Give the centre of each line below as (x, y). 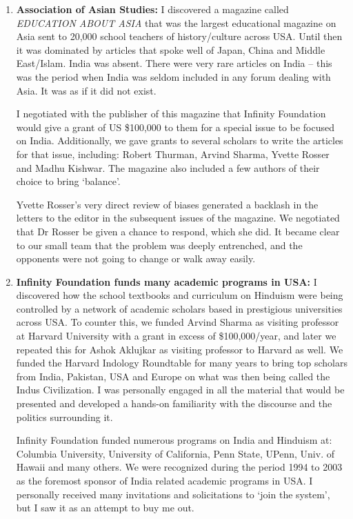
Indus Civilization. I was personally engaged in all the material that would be (180, 390)
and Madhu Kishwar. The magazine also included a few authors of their (168, 167)
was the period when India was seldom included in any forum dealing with (173, 76)
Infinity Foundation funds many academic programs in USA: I (167, 281)
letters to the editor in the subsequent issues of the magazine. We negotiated (178, 218)
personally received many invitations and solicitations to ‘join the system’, (173, 494)
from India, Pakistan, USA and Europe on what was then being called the (173, 376)
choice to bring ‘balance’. (68, 181)
